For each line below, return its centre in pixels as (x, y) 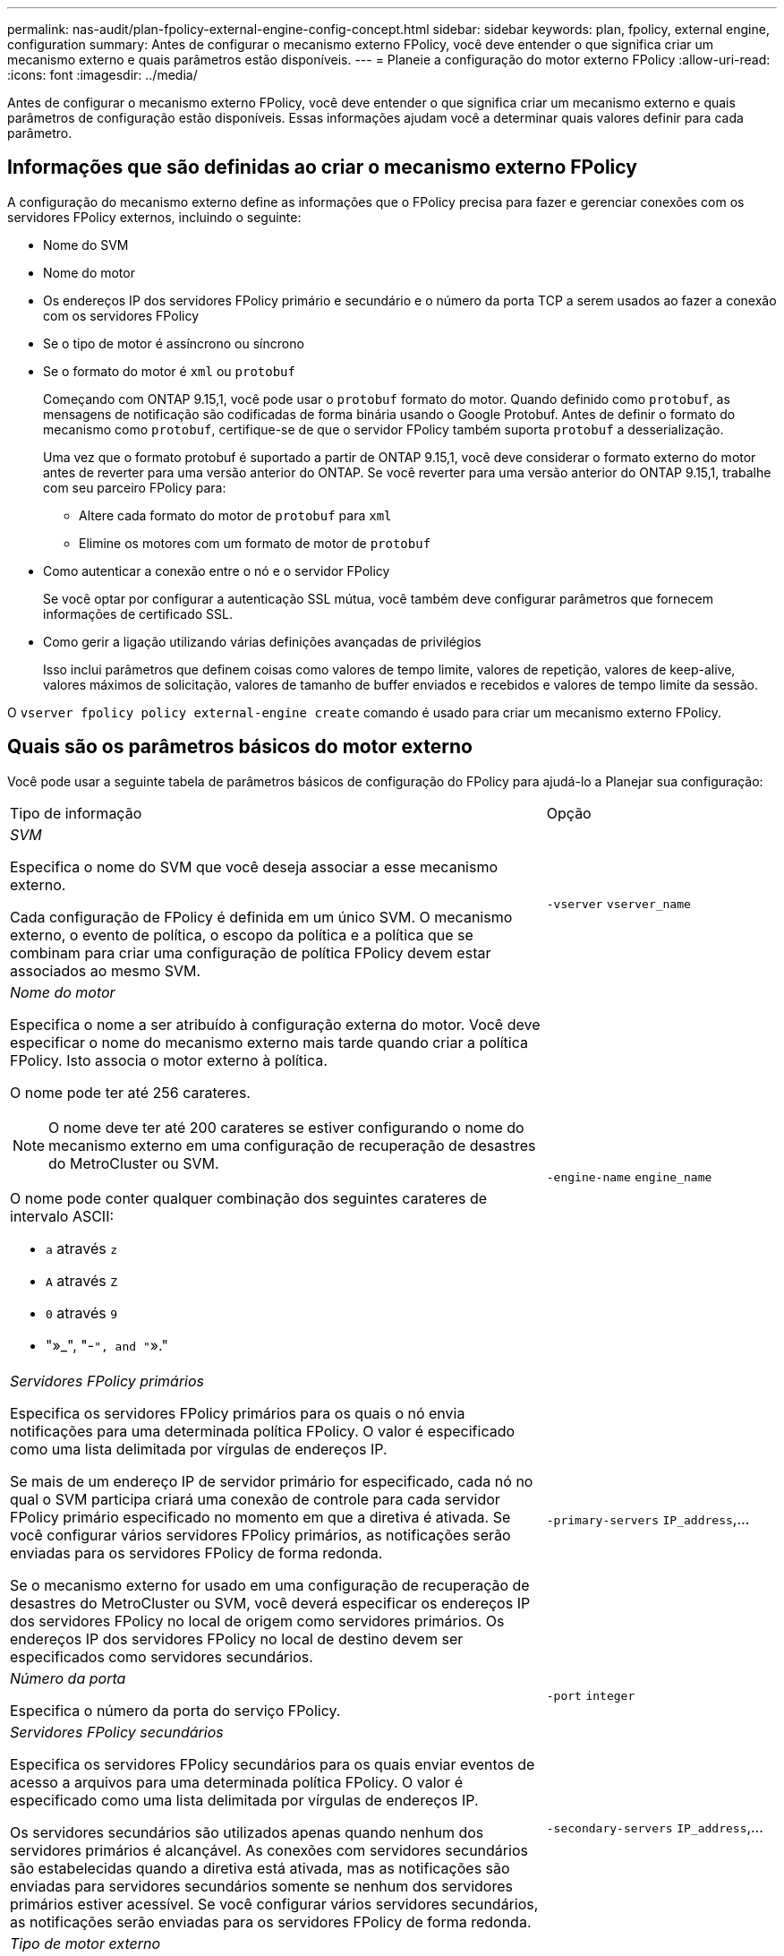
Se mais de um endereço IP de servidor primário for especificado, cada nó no (272, 1481)
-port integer (591, 1695)
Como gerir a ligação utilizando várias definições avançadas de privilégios (262, 641)
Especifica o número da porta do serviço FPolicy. (175, 1710)
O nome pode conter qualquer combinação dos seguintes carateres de (249, 1198)
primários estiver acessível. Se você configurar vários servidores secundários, (274, 1904)
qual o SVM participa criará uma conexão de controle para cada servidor (255, 1499)
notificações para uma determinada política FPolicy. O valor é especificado (263, 1431)
